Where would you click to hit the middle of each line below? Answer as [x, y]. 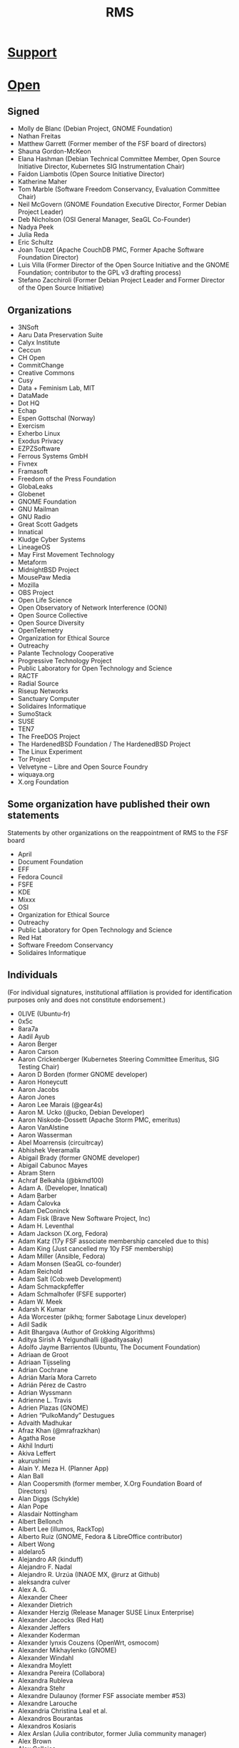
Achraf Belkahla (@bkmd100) [61, 1180]
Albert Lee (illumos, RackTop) [61, 1529]
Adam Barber [37, 1195]
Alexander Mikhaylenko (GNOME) [67, 1650]
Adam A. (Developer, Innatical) [63, 1187]
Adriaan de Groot [43, 1354]
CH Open [31, 358]
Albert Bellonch [40, 1521]
